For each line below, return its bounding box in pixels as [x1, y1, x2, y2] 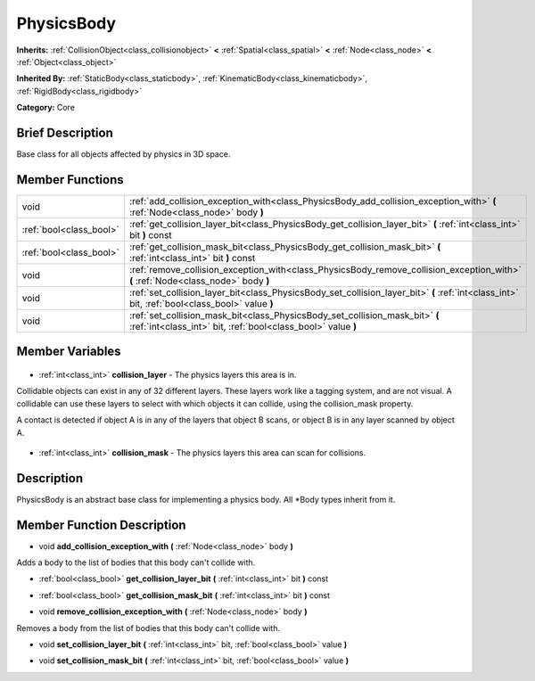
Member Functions [16, 172, 124, 187]
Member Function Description [16, 517, 186, 532]
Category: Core [16, 103, 76, 113]
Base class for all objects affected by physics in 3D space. [16, 149, 231, 160]
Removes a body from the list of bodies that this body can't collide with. [16, 622, 281, 633]
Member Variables [16, 344, 121, 359]
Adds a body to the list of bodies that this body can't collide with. [16, 557, 256, 568]
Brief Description [16, 125, 113, 140]
